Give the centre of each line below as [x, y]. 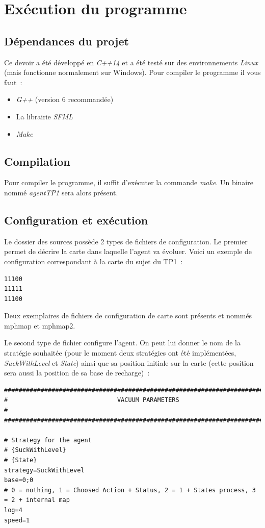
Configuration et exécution [76, 220]
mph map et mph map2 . [40, 325]
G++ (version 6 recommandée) [65, 99]
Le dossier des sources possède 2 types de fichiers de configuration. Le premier [126, 241]
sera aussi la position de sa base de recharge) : [77, 373]
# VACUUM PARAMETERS [92, 400]
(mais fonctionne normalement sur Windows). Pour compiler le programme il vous [132, 72]
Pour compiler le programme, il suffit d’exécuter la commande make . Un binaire [129, 182]
